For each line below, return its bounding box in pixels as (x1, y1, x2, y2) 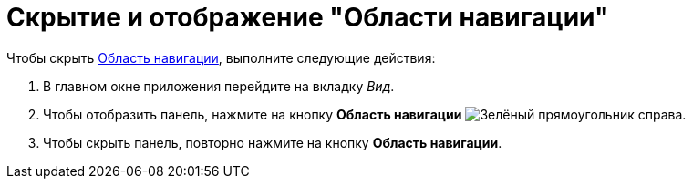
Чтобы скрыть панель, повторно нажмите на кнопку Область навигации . (43, 134, 502, 150)
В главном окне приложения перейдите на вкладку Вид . (43, 77, 395, 94)
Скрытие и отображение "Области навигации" (6, 2, 609, 33)
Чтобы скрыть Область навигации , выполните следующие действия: (6, 49, 436, 66)
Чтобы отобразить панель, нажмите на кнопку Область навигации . (43, 106, 687, 122)
